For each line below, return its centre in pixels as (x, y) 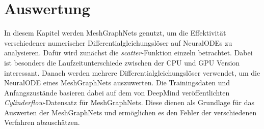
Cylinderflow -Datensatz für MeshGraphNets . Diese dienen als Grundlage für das (129, 102)
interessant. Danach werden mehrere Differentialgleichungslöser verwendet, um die (132, 72)
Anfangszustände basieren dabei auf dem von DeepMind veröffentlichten (117, 92)
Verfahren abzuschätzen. (42, 122)
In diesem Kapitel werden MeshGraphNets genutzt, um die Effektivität (115, 33)
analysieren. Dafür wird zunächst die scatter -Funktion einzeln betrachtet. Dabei (128, 53)
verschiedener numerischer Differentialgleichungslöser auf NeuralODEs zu (118, 42)
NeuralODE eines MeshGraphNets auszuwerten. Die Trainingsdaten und (117, 83)
